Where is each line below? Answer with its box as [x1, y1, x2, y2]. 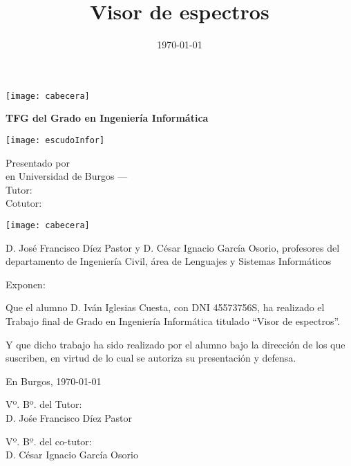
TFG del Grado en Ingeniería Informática [6, 111, 209, 125]
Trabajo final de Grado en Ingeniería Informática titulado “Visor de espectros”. [6, 314, 340, 328]
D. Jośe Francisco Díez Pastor [6, 411, 132, 425]
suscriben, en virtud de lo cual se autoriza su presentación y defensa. [6, 351, 296, 365]
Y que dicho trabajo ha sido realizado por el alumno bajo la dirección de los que [6, 337, 345, 351]
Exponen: [6, 277, 46, 291]
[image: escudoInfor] [6, 135, 105, 145]
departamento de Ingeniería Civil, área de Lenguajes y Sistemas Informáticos [6, 254, 332, 268]
